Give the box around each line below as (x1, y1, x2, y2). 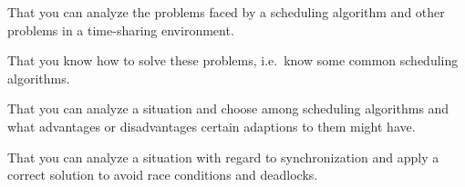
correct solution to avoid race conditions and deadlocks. (7, 165, 318, 184)
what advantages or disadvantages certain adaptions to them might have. (7, 116, 416, 135)
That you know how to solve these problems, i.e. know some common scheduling (7, 51, 459, 70)
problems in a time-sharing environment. (7, 20, 234, 39)
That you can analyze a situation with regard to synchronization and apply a (7, 147, 439, 166)
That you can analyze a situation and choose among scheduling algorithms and (7, 99, 449, 118)
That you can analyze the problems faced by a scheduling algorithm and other (7, 3, 445, 21)
